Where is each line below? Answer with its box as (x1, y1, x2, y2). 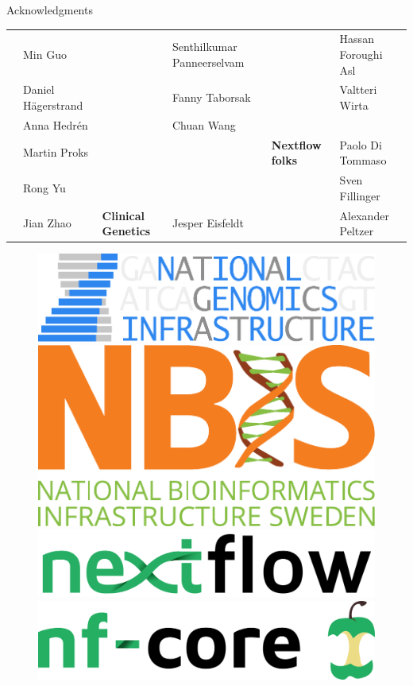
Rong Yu (23, 179, 66, 196)
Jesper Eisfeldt (172, 215, 245, 231)
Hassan (339, 30, 374, 47)
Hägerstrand (23, 96, 83, 113)
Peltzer (339, 223, 374, 239)
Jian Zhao (23, 215, 71, 231)
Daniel (23, 81, 55, 98)
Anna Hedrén (23, 116, 88, 133)
